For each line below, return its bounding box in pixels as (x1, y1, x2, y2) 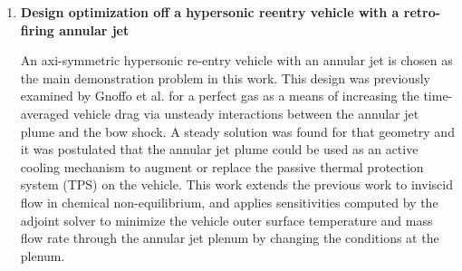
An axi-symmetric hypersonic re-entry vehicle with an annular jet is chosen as (20, 51, 453, 70)
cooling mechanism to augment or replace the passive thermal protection (20, 157, 424, 176)
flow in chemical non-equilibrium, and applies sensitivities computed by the (20, 192, 438, 211)
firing (20, 20, 54, 39)
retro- (403, 3, 441, 21)
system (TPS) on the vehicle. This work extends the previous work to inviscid (20, 175, 453, 194)
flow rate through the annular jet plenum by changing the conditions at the (20, 228, 439, 247)
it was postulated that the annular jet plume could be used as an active (20, 140, 419, 159)
